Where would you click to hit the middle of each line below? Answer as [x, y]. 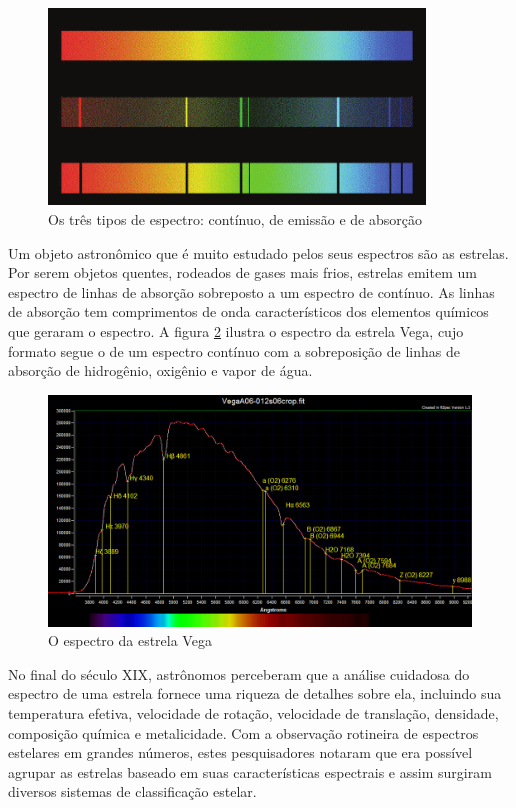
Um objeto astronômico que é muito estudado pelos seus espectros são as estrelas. [258, 252]
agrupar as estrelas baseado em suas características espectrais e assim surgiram [250, 771]
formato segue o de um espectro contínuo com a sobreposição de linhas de [234, 350]
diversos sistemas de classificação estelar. [132, 791]
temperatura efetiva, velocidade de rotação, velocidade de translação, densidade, [253, 713]
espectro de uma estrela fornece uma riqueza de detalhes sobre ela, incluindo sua [255, 693]
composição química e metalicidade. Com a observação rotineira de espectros [243, 732]
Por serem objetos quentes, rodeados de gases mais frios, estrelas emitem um [242, 272]
